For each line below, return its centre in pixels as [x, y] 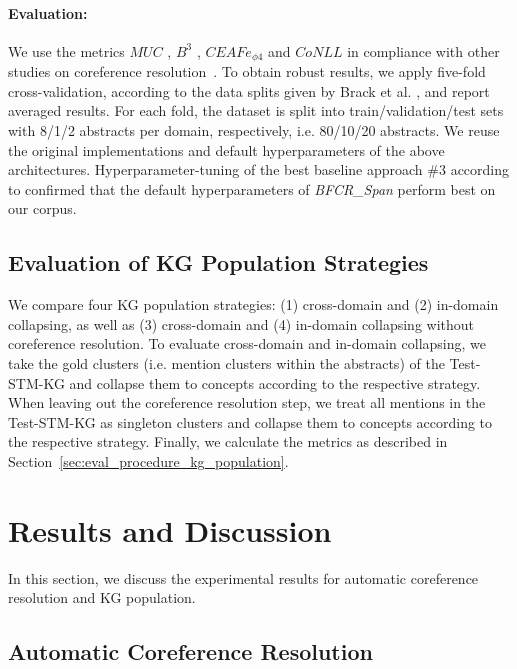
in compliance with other [423, 50]
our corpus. [42, 208]
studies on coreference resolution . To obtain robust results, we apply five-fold [247, 71]
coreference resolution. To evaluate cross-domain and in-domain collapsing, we [247, 343]
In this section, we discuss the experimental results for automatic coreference [243, 577]
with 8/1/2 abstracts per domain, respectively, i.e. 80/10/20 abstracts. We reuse [254, 130]
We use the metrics [66, 50]
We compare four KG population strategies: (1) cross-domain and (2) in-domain [253, 304]
